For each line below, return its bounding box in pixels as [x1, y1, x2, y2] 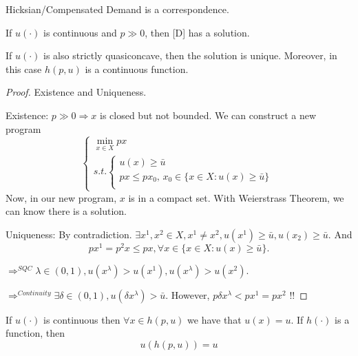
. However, [165, 287, 210, 302]
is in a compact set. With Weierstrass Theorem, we [128, 190, 344, 205]
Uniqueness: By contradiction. [6, 227, 132, 241]
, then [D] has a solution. [145, 25, 250, 39]
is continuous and [43, 25, 117, 39]
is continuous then [43, 312, 120, 326]
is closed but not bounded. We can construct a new [99, 107, 317, 122]
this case [6, 61, 42, 76]
